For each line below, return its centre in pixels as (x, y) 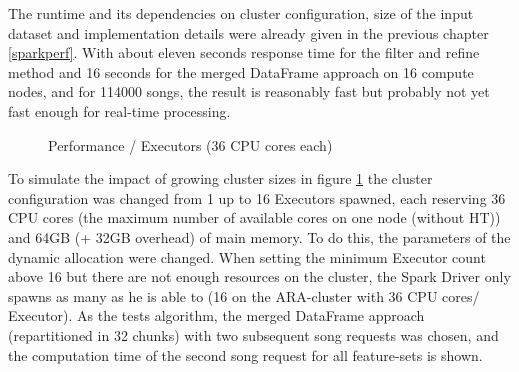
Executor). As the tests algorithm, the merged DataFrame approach (216, 315)
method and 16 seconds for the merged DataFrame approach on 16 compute (241, 71)
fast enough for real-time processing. (119, 110)
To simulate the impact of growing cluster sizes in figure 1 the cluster (220, 178)
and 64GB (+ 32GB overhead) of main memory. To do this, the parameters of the (259, 236)
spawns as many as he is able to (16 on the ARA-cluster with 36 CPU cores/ (244, 295)
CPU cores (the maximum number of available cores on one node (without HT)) (254, 217)
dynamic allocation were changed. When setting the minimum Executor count (247, 256)
